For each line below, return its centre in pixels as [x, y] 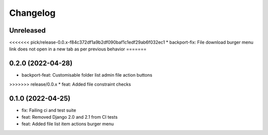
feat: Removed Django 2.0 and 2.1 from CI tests [69, 117]
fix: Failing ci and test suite [49, 110]
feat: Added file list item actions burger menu [68, 124]
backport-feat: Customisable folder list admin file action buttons [87, 75]
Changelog [32, 13]
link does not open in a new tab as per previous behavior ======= [78, 49]
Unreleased [28, 30]
